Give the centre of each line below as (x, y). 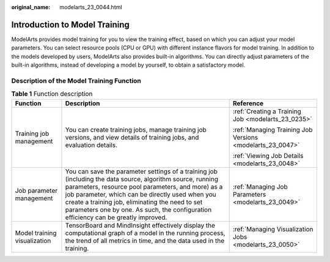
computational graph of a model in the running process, (145, 233)
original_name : (31, 7)
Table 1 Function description (52, 94)
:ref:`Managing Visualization (273, 229)
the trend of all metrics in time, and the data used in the (145, 241)
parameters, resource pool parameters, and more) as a (144, 187)
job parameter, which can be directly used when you (141, 194)
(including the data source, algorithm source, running (141, 179)
